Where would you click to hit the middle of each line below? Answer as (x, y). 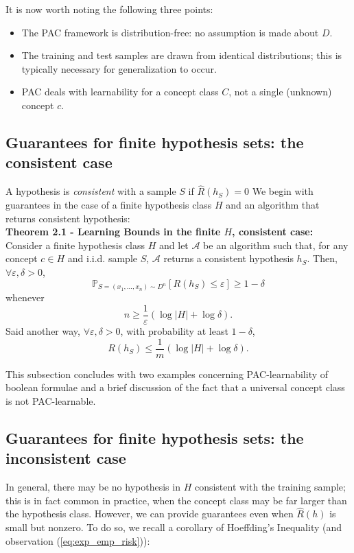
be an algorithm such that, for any (276, 245)
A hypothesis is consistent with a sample (91, 191)
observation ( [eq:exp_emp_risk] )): (78, 540)
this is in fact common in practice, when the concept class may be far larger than (176, 500)
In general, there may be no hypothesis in (93, 487)
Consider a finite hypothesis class (75, 245)
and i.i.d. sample (102, 258)
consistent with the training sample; (270, 487)
